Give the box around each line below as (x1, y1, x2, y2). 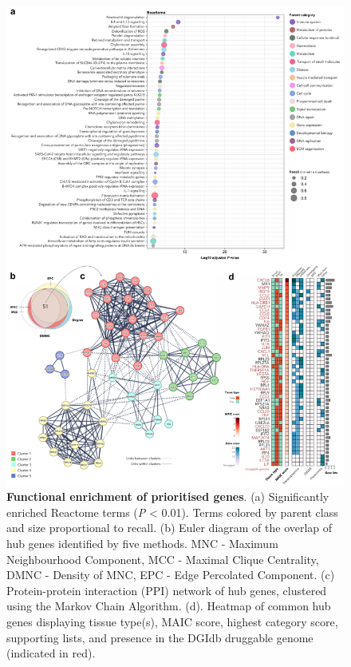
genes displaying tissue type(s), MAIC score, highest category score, (6, 613, 338, 630)
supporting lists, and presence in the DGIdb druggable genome (6, 629, 314, 645)
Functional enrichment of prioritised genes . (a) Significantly (6, 488, 329, 505)
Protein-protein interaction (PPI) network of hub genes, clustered (6, 582, 327, 598)
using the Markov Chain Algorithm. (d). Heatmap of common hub (6, 598, 331, 614)
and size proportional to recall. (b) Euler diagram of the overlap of (6, 519, 333, 536)
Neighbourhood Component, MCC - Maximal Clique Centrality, (6, 550, 319, 567)
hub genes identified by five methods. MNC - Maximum (6, 535, 278, 552)
